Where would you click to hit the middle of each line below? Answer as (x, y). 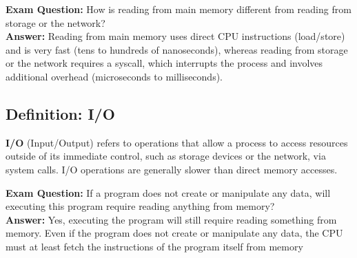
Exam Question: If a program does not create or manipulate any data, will (168, 192)
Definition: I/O (60, 113)
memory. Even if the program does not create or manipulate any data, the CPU (174, 233)
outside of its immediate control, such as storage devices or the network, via (166, 156)
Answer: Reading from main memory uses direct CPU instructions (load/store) (175, 36)
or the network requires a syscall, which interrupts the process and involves (164, 63)
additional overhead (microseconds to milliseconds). (114, 76)
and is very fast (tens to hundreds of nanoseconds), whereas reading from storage (177, 49)
